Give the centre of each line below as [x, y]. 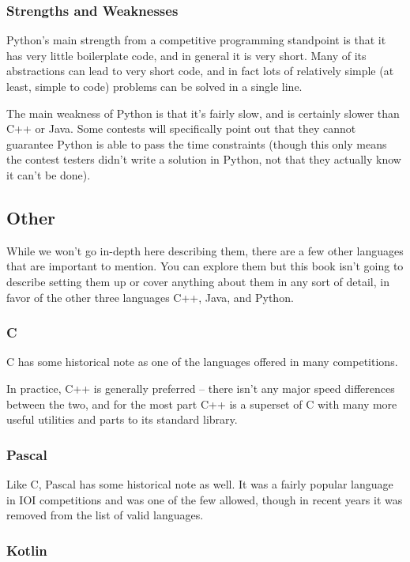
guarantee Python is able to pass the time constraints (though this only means [197, 143]
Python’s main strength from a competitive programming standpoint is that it [196, 40]
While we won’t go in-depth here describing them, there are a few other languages [205, 250]
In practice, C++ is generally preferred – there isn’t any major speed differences [201, 388]
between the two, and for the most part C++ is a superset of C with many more [202, 404]
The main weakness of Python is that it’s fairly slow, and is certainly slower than [203, 113]
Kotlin [27, 550]
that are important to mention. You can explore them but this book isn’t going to [205, 266]
